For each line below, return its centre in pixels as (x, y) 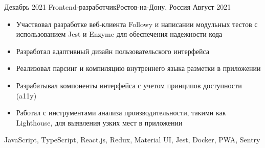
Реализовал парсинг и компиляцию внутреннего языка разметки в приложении (138, 68)
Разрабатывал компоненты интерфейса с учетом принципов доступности (129, 85)
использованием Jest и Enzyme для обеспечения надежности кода (119, 34)
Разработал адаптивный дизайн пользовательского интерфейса (113, 51)
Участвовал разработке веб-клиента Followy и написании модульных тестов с (137, 24)
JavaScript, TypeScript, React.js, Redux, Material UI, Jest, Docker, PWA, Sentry (132, 140)
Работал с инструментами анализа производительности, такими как (121, 113)
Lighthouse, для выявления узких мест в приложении (99, 122)
